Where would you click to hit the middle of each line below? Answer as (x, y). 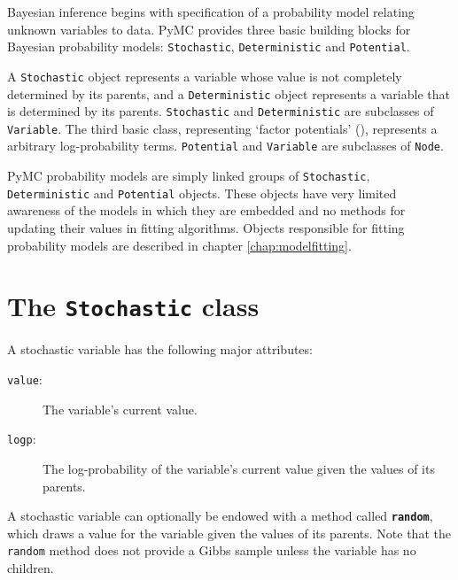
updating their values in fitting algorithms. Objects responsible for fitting (206, 228)
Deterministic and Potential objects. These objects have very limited (202, 193)
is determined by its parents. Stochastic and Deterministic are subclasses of (221, 111)
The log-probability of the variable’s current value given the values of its (239, 468)
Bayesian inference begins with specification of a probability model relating (211, 12)
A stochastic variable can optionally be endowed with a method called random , (220, 516)
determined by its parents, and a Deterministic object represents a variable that (229, 93)
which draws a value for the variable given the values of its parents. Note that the (229, 533)
